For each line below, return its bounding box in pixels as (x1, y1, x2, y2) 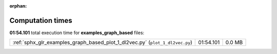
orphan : (9, 3, 27, 9)
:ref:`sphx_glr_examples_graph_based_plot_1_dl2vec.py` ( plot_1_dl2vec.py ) (12, 39, 192, 46)
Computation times (9, 16, 72, 25)
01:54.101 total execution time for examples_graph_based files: (9, 30, 145, 36)
